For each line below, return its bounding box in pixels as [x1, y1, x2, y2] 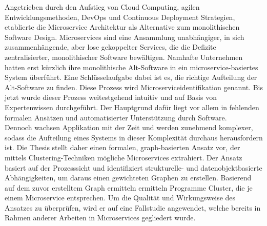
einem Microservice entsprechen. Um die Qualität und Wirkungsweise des [5, 192, 236, 203]
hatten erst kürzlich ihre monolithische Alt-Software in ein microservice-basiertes [5, 61, 258, 72]
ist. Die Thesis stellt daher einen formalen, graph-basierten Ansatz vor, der [5, 142, 240, 153]
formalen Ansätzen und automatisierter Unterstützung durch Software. [5, 112, 227, 122]
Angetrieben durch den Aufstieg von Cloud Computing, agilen [5, 2, 200, 12]
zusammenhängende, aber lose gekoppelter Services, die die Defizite [5, 42, 216, 52]
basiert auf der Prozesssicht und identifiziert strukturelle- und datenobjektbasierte [5, 162, 262, 173]
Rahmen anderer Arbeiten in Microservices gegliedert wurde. [5, 212, 196, 223]
